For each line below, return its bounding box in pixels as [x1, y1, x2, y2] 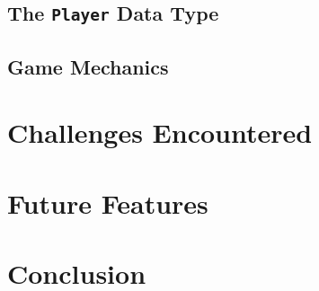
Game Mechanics [7, 52, 169, 80]
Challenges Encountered [7, 114, 313, 151]
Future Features [7, 184, 208, 221]
